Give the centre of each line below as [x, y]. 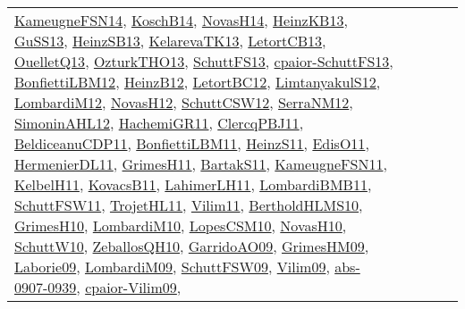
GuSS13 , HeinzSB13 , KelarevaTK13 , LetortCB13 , [170, 41]
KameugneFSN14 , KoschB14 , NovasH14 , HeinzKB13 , [181, 20]
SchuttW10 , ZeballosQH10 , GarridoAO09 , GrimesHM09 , [192, 246]
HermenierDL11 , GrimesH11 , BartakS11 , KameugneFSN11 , [201, 164]
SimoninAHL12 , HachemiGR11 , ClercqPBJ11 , [159, 123]
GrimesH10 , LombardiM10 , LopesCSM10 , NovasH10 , [181, 225]
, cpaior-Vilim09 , [129, 287]
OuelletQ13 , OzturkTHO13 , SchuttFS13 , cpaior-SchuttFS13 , [204, 61]
